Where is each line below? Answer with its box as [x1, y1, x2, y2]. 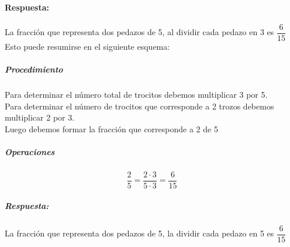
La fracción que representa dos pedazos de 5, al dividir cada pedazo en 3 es [5, 26, 274, 38]
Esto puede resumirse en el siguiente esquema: [5, 40, 170, 52]
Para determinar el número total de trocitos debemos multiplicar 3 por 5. [5, 88, 268, 101]
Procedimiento [5, 63, 63, 76]
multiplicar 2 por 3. [5, 111, 75, 123]
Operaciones [5, 145, 55, 157]
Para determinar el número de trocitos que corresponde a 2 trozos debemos [5, 100, 274, 112]
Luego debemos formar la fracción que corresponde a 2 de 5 [5, 122, 218, 135]
